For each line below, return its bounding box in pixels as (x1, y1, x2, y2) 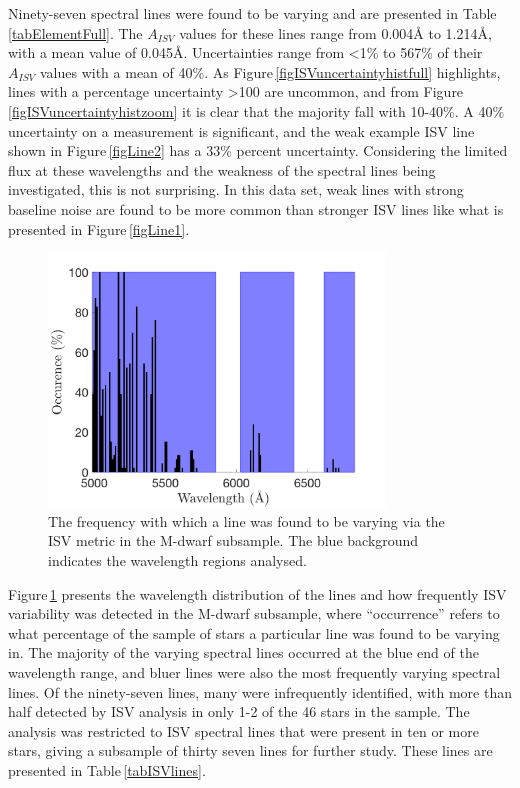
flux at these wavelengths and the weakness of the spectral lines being (8, 159, 436, 180)
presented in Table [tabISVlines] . (8, 759, 206, 780)
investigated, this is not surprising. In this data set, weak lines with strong (8, 179, 464, 200)
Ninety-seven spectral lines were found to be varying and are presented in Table (8, 3, 497, 23)
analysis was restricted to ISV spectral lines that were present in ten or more (8, 720, 479, 741)
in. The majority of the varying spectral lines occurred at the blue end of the (8, 642, 479, 663)
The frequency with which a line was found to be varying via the (48, 510, 445, 531)
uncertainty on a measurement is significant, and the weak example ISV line (8, 120, 475, 141)
